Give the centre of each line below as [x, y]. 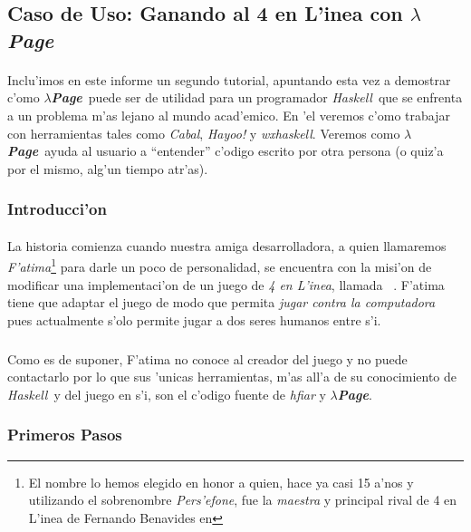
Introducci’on [57, 209]
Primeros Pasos [65, 435]
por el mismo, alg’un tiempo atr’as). [108, 168]
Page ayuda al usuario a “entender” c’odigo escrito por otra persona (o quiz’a [226, 151]
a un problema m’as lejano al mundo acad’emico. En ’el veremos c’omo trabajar [229, 115]
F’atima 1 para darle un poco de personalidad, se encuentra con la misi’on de [220, 266]
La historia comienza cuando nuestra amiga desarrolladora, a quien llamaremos [227, 245]
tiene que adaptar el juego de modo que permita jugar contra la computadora [221, 302]
